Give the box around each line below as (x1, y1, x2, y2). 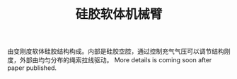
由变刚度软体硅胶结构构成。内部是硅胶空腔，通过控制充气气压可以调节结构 (7, 47, 224, 56)
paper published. (7, 64, 57, 72)
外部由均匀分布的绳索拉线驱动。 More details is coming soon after (19, 56, 212, 64)
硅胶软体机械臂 (75, 6, 163, 22)
